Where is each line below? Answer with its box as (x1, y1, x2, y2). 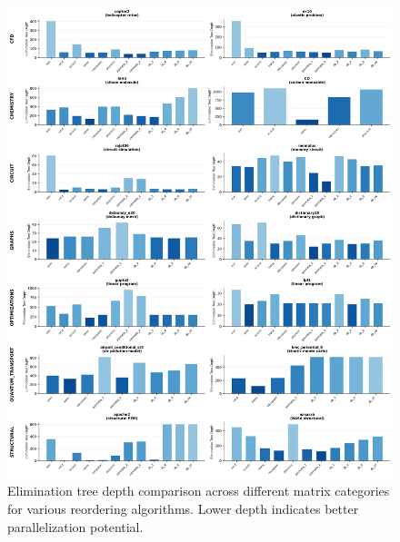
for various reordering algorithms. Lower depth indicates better (7, 498, 359, 517)
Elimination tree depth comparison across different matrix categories (7, 481, 390, 500)
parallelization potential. (7, 517, 144, 536)
